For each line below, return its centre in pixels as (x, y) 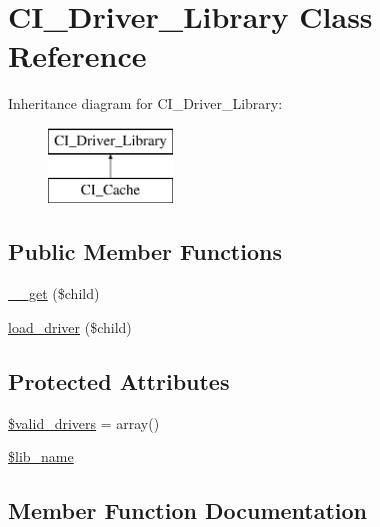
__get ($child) (54, 293)
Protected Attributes (119, 380)
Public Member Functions (145, 251)
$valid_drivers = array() (84, 422)
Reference (77, 55)
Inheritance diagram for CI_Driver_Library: (145, 103)
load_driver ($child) (70, 326)
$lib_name (41, 456)
